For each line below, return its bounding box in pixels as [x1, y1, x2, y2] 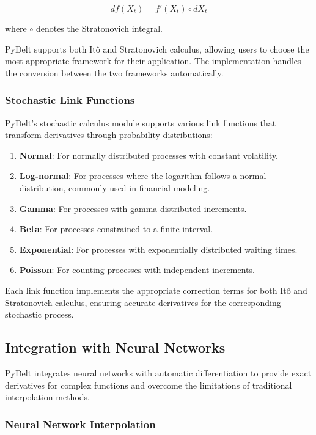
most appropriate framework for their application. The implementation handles [5, 54, 301, 67]
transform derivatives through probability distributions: [5, 128, 213, 141]
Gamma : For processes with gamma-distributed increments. [19, 202, 247, 214]
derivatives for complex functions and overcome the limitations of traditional [5, 378, 292, 391]
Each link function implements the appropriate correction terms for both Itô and [5, 283, 307, 296]
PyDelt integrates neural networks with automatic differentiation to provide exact [5, 366, 312, 379]
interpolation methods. [5, 390, 90, 403]
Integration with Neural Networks [5, 338, 226, 357]
